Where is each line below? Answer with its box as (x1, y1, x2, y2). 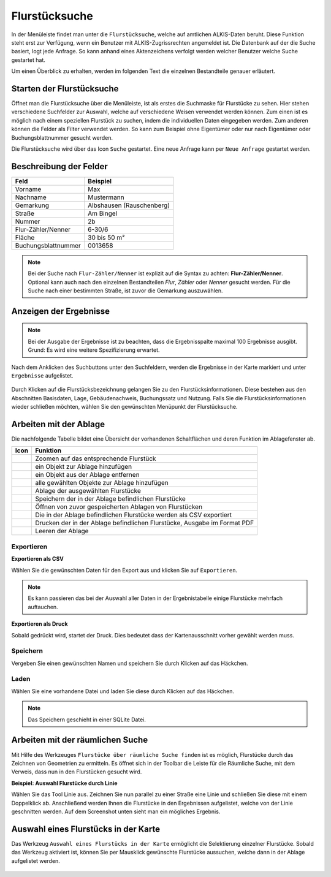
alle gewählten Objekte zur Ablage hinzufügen (34, 479, 169, 487)
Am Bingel (88, 209, 118, 218)
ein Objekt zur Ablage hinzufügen (34, 463, 132, 471)
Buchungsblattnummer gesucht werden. (11, 134, 113, 141)
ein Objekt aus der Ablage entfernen (34, 471, 140, 479)
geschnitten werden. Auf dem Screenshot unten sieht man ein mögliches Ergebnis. (11, 808, 221, 815)
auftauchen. (28, 603, 58, 610)
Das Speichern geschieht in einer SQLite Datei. (28, 716, 146, 723)
